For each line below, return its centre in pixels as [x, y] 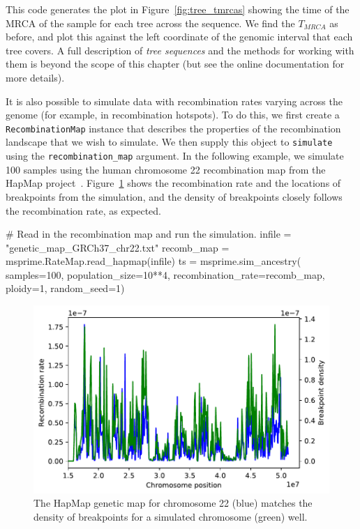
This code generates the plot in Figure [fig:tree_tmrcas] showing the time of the [178, 9]
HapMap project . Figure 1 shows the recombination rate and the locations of [173, 183]
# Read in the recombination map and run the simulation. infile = [149, 234]
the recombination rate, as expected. [83, 210]
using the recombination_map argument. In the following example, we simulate [175, 156]
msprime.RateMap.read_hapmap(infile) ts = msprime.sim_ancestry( [153, 261]
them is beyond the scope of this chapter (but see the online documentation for [175, 64]
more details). [35, 77]
